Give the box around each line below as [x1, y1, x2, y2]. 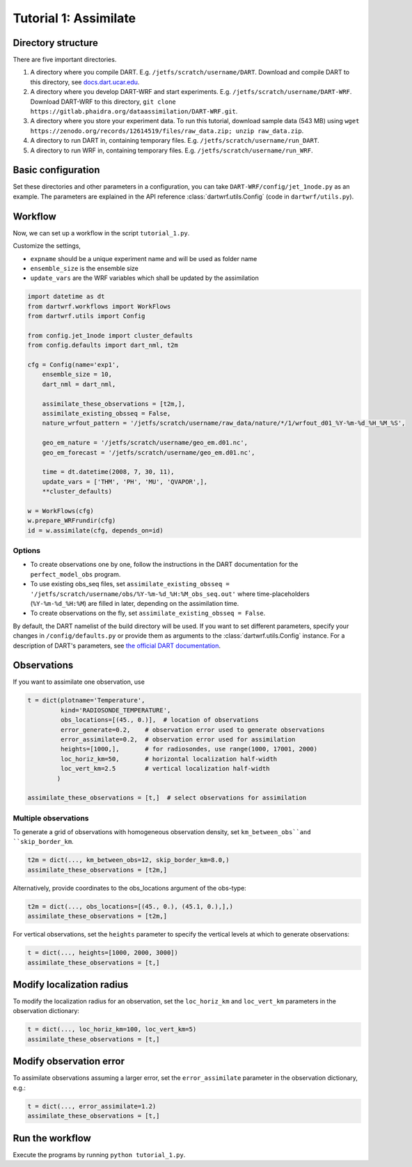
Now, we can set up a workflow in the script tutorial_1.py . [13, 228, 190, 237]
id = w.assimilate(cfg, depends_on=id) [27, 526, 164, 534]
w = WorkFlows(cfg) [27, 507, 94, 515]
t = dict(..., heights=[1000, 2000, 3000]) [27, 949, 179, 957]
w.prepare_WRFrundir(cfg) [27, 517, 116, 525]
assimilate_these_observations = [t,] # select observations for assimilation [27, 794, 307, 802]
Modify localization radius [13, 978, 129, 990]
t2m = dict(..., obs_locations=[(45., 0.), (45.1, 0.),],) [27, 902, 233, 910]
